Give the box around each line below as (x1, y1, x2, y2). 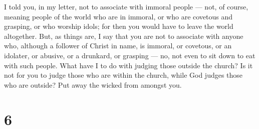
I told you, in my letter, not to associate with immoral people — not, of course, (4, 1, 248, 11)
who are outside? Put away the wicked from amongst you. (4, 79, 182, 90)
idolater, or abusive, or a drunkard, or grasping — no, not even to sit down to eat (4, 50, 255, 60)
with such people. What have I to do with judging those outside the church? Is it (4, 60, 253, 70)
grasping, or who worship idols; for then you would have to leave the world (4, 21, 233, 31)
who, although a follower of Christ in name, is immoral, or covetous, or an (4, 40, 232, 51)
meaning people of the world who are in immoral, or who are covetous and (4, 11, 233, 21)
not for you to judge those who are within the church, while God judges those (4, 70, 243, 80)
